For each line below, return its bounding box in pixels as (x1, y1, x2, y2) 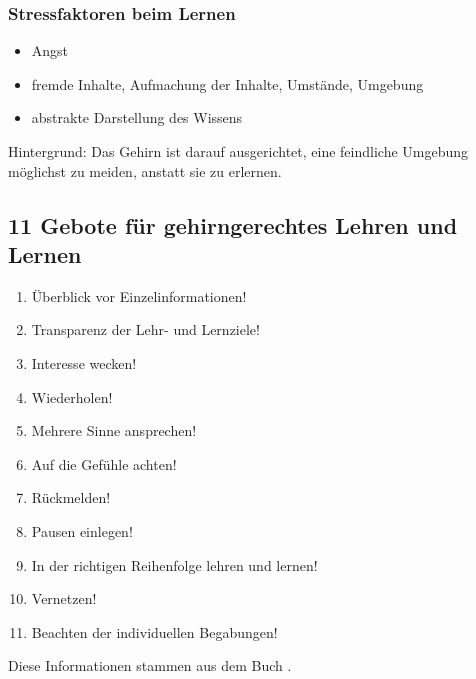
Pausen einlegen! (31, 520, 133, 541)
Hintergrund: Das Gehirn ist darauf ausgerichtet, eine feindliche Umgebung (8, 141, 469, 161)
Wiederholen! (31, 386, 113, 407)
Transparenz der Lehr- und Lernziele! (31, 319, 260, 340)
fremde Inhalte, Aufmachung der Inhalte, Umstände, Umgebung (31, 73, 424, 94)
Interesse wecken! (31, 352, 137, 373)
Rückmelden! (31, 487, 111, 508)
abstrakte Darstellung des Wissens (31, 107, 243, 128)
